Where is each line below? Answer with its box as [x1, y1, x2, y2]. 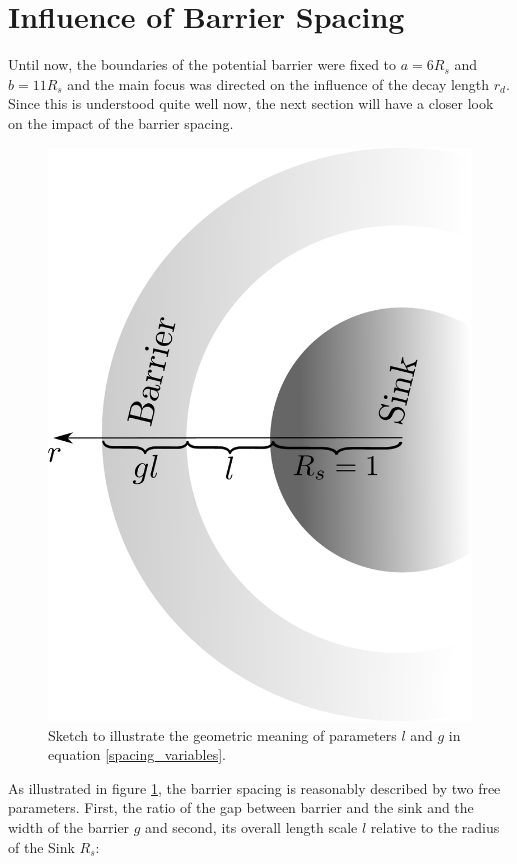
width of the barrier [8, 817, 130, 838]
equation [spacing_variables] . [48, 744, 226, 765]
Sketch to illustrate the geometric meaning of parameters [48, 724, 397, 745]
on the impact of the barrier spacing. [8, 112, 234, 133]
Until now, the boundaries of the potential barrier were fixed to [8, 54, 397, 75]
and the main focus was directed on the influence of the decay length [67, 73, 490, 94]
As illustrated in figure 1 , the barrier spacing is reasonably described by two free [8, 777, 501, 798]
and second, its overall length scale [145, 817, 358, 838]
